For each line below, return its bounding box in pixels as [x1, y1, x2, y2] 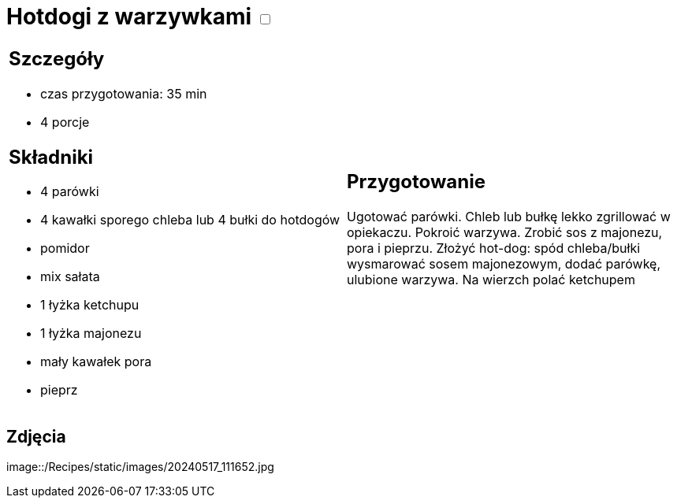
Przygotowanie [347, 170, 485, 194]
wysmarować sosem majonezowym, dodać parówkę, [347, 256, 661, 272]
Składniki [9, 145, 94, 169]
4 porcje [40, 113, 90, 130]
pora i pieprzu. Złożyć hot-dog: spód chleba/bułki [347, 240, 641, 257]
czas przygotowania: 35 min [40, 85, 207, 102]
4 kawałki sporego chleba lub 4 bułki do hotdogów [40, 212, 340, 228]
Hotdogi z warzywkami [6, 3, 252, 30]
